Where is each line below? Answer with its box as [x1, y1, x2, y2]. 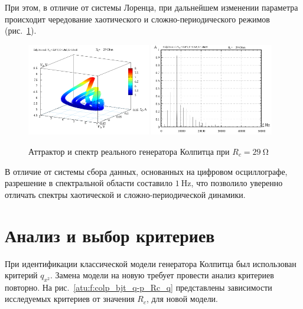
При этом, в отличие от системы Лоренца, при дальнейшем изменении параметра [5, 1, 298, 13]
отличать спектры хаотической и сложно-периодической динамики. [5, 188, 246, 200]
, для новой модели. [146, 292, 218, 305]
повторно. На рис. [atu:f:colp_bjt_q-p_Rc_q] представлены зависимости [5, 281, 272, 293]
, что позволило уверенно [191, 177, 283, 189]
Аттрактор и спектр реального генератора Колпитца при [28, 145, 230, 157]
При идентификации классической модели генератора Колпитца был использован [5, 257, 297, 269]
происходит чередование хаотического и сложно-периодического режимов [5, 12, 270, 25]
